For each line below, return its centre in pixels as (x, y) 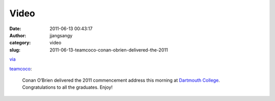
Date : (15, 29)
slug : (15, 50)
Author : (18, 35)
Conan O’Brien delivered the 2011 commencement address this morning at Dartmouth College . (121, 80)
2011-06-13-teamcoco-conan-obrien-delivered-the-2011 (109, 50)
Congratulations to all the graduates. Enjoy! (67, 87)
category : (20, 43)
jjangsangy (61, 35)
